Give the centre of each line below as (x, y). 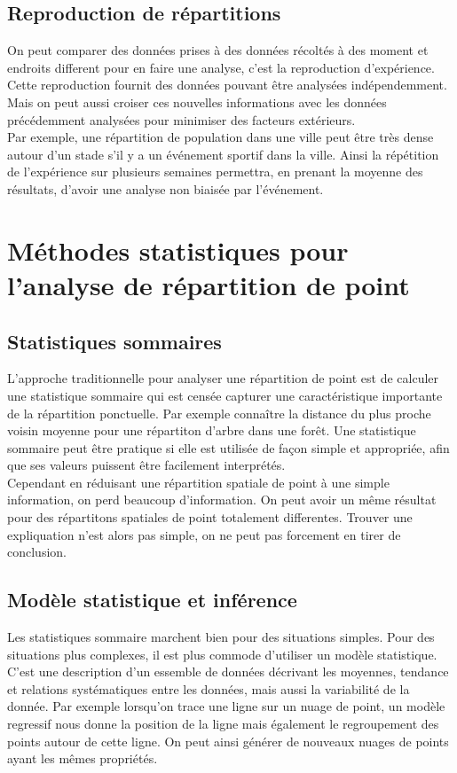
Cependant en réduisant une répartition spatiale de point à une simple (198, 482)
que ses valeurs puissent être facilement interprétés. (146, 465)
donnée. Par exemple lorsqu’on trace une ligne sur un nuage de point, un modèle (226, 706)
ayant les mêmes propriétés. (83, 758)
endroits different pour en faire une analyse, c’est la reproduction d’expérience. (221, 67)
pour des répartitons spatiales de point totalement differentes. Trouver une (210, 517)
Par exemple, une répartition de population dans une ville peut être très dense (221, 137)
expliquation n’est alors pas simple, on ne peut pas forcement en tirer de (204, 534)
